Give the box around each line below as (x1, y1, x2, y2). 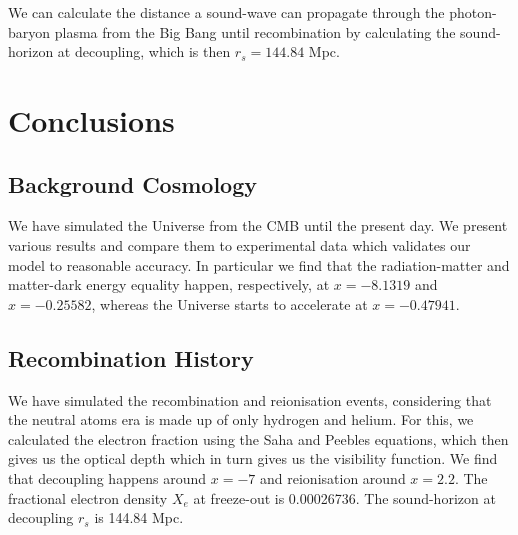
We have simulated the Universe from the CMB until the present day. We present (8, 215, 508, 236)
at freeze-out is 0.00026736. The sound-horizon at (193, 487, 496, 508)
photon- (449, 2, 497, 22)
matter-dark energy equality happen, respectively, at (8, 274, 330, 295)
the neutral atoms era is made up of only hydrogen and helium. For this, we (8, 409, 474, 430)
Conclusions (8, 99, 175, 140)
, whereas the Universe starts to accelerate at (91, 293, 368, 314)
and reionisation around (260, 467, 406, 488)
